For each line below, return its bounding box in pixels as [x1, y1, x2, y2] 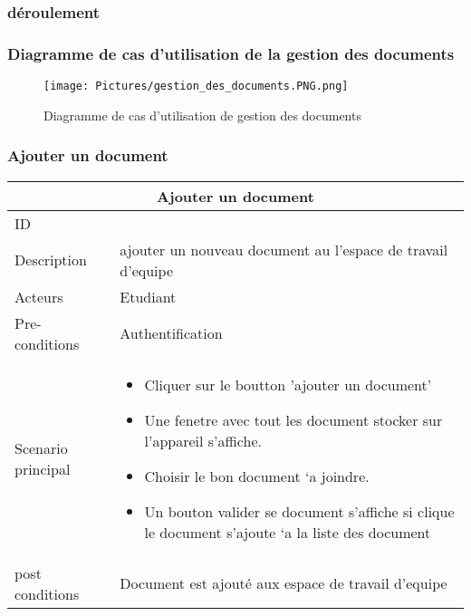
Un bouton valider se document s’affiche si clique [144, 500, 455, 522]
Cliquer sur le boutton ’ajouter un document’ [144, 373, 432, 395]
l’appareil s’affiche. [144, 429, 262, 451]
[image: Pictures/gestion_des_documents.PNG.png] [43, 80, 349, 93]
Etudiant [120, 285, 177, 307]
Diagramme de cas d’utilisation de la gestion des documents [7, 42, 455, 64]
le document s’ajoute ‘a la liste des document [144, 521, 431, 543]
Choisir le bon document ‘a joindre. [144, 465, 370, 486]
